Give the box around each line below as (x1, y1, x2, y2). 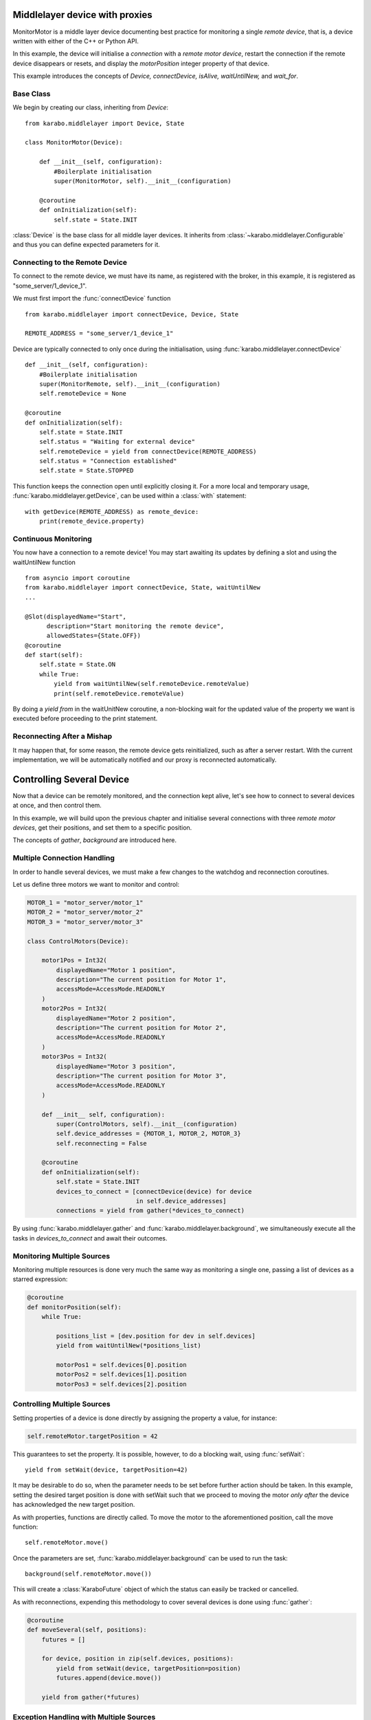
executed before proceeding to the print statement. (12, 714, 158, 722)
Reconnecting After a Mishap (12, 731, 113, 741)
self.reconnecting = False (56, 1139, 147, 1147)
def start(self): (25, 651, 83, 659)
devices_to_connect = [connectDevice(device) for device (56, 1187, 252, 1195)
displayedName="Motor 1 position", (56, 966, 177, 974)
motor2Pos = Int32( (41, 1004, 108, 1013)
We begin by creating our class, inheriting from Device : (12, 103, 168, 111)
